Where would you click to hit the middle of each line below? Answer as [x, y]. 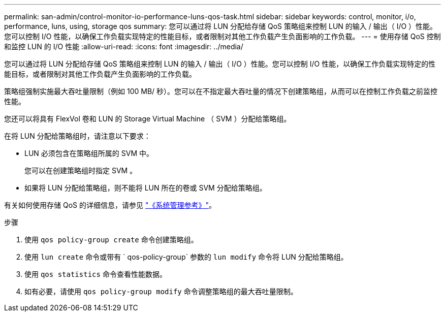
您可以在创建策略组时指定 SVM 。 [81, 170]
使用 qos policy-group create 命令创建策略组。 [111, 240]
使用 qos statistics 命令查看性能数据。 [96, 274]
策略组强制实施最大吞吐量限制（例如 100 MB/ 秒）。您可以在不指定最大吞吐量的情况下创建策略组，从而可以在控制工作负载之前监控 [221, 91]
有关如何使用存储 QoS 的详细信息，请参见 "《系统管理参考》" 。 [110, 205]
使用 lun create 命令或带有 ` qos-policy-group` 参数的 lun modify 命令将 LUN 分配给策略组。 [186, 257]
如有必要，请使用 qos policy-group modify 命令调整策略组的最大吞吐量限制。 [161, 291]
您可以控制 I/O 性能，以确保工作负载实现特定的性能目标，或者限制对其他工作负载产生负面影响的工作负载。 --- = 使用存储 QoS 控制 [222, 36]
